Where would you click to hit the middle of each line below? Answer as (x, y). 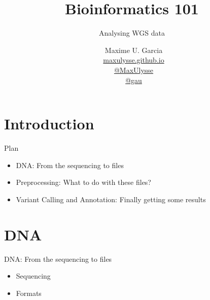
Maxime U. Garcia (134, 50)
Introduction (49, 124)
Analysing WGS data (132, 33)
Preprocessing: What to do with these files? (83, 182)
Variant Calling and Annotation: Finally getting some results (111, 199)
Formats (29, 293)
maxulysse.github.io (134, 60)
